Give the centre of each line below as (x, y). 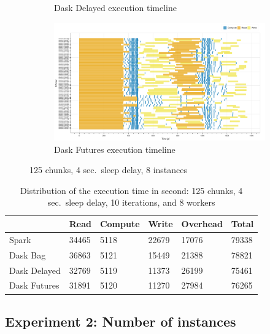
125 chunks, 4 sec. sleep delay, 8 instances (109, 170)
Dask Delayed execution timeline (115, 7)
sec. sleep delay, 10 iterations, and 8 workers (131, 202)
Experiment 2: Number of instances (121, 321)
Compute (120, 224)
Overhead (202, 224)
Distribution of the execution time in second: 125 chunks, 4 (132, 190)
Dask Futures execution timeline (115, 149)
